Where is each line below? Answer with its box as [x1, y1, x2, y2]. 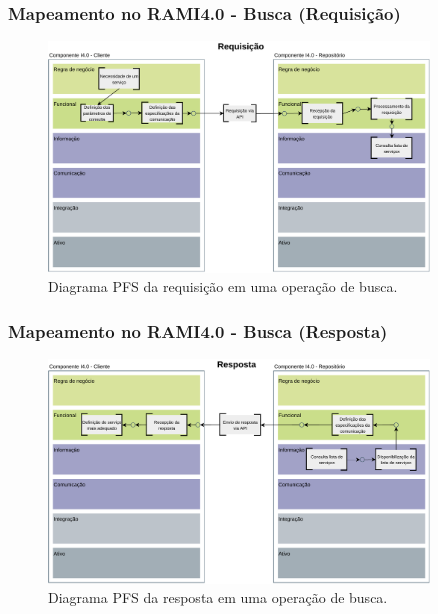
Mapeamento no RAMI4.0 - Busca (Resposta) [8, 318, 388, 343]
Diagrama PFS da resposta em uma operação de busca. [48, 587, 388, 608]
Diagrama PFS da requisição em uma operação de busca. [48, 276, 398, 297]
